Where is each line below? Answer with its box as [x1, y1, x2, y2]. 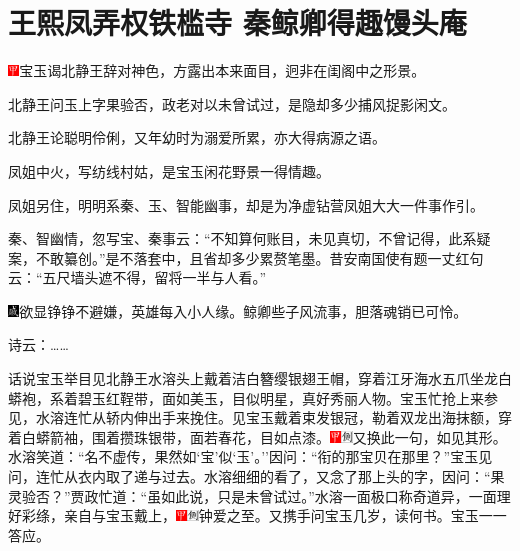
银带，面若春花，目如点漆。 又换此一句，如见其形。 [147, 426, 507, 447]
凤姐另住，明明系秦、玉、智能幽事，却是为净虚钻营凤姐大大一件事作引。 [8, 194, 484, 215]
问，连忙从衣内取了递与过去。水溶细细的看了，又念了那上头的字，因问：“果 [8, 466, 505, 487]
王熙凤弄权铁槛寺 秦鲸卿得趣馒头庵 [8, 2, 467, 43]
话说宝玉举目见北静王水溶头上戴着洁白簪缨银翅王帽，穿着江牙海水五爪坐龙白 [8, 368, 512, 389]
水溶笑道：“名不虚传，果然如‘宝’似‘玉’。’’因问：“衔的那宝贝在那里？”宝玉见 [8, 446, 493, 467]
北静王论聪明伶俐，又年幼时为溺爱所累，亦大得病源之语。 [8, 127, 386, 148]
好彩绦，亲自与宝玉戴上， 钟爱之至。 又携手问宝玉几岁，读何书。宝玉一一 [8, 505, 507, 526]
